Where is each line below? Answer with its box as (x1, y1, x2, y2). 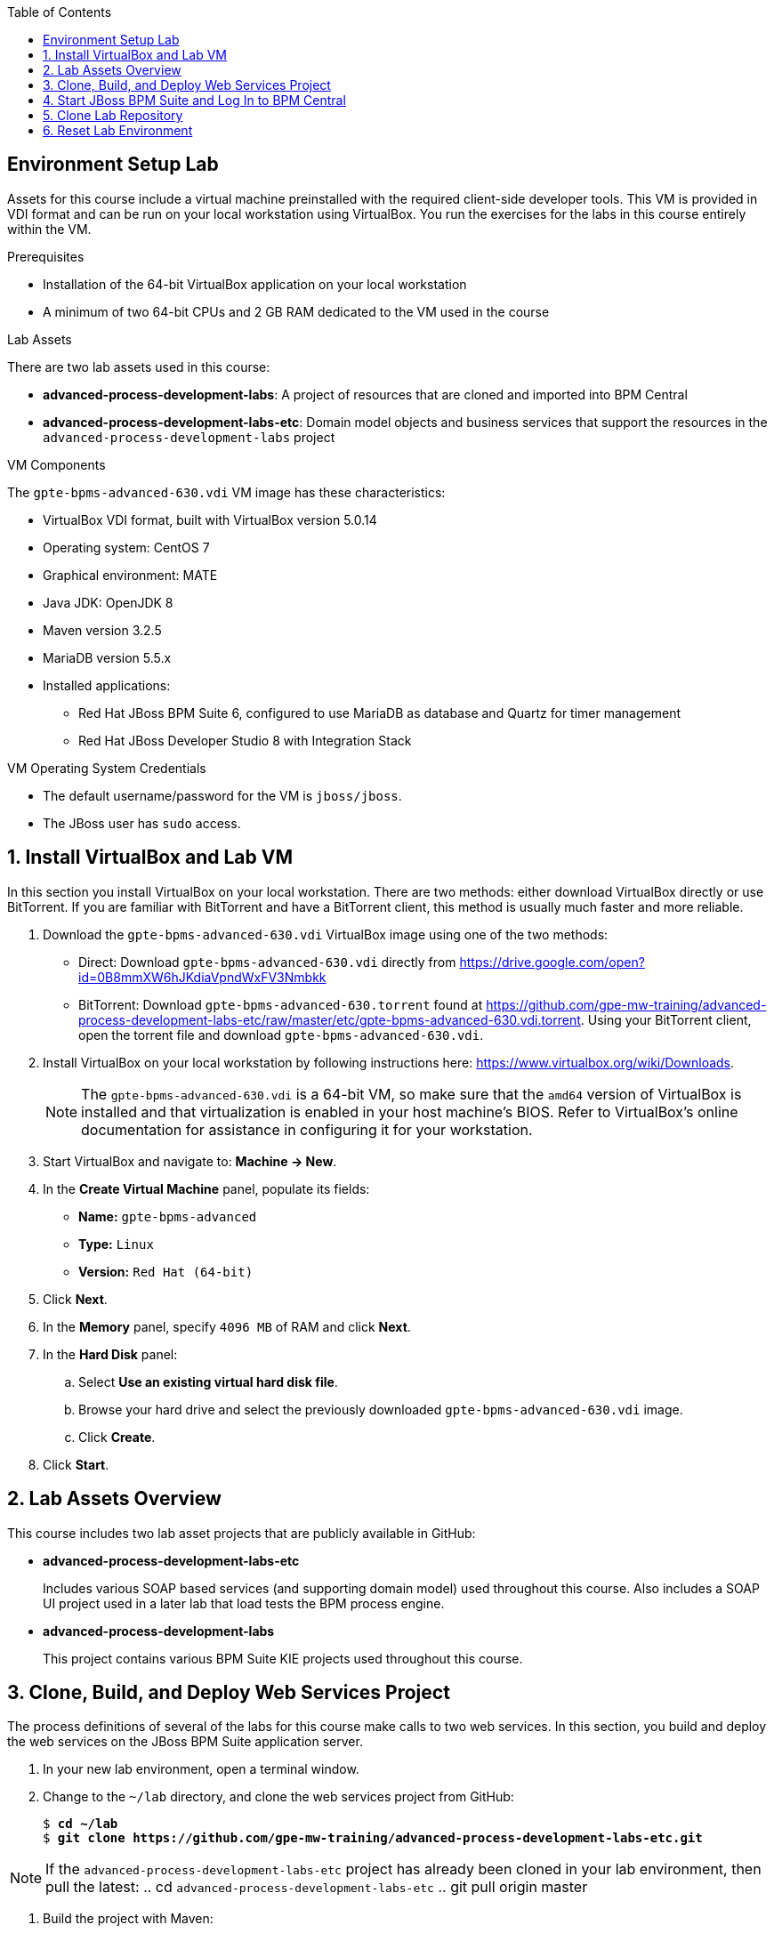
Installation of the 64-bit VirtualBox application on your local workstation (43, 276, 467, 292)
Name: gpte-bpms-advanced (78, 1208, 257, 1224)
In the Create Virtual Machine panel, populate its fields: (43, 1180, 370, 1196)
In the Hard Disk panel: (43, 1346, 178, 1362)
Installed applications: (43, 677, 171, 693)
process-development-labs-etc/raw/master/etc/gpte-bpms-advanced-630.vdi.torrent (78, 1011, 581, 1027)
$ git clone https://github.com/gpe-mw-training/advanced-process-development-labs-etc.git (43, 1831, 703, 1846)
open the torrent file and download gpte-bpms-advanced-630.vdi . (78, 1027, 484, 1043)
